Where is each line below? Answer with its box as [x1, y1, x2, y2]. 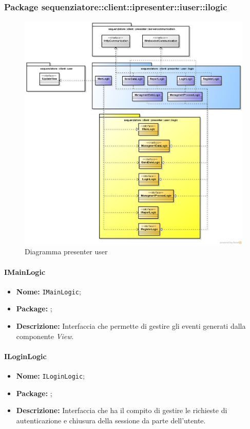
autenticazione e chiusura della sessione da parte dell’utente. [16, 415, 206, 425]
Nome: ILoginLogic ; [16, 370, 85, 381]
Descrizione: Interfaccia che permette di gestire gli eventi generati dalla [16, 321, 246, 331]
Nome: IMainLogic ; [16, 286, 81, 296]
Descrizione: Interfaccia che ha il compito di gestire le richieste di [16, 405, 227, 416]
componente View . [16, 330, 74, 341]
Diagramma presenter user [25, 246, 108, 257]
